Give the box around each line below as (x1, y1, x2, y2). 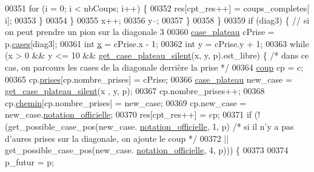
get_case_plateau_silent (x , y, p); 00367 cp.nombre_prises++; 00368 (5, 84, 265, 97)
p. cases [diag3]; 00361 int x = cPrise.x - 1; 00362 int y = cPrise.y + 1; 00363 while (5, 37, 309, 49)
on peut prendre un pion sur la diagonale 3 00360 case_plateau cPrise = (5, 25, 275, 38)
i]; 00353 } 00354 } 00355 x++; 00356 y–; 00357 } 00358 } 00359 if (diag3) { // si (5, 13, 310, 26)
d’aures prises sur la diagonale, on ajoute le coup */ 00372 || (5, 132, 229, 144)
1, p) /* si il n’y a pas (212, 119, 294, 132)
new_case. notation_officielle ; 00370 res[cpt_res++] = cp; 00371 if (5, 108, 252, 121)
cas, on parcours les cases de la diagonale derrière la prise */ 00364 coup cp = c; (5, 60, 304, 73)
